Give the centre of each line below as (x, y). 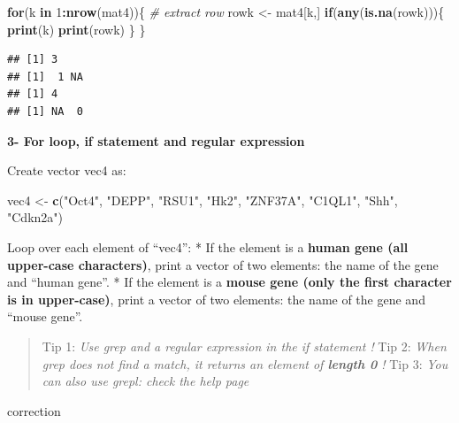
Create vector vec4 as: (67, 170)
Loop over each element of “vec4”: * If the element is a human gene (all (208, 246)
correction (34, 410)
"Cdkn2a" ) (35, 217)
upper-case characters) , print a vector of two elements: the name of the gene (223, 264)
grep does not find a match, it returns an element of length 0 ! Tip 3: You (245, 363)
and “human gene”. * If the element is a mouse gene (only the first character (229, 282)
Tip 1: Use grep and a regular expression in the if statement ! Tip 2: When (244, 346)
